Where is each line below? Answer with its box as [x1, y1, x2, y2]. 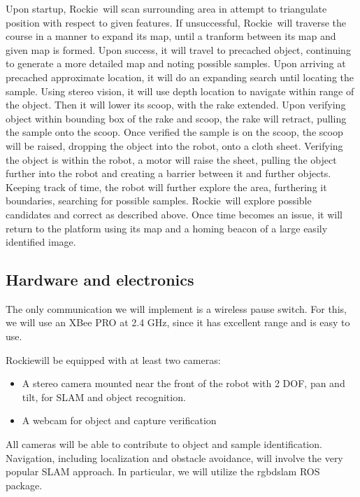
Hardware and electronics [6, 269, 194, 290]
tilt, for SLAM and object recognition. [22, 389, 186, 404]
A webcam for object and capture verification [22, 413, 217, 428]
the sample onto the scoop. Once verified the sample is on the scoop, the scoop [6, 125, 343, 139]
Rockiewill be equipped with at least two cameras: [6, 352, 221, 367]
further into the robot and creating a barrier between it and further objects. [6, 166, 331, 181]
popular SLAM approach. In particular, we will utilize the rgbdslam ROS [6, 464, 320, 479]
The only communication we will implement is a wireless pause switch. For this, [6, 301, 347, 316]
